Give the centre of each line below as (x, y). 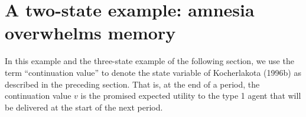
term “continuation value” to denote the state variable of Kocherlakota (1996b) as (153, 72)
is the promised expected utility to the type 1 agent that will (191, 96)
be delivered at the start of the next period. (84, 107)
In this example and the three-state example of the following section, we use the (149, 61)
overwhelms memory (90, 33)
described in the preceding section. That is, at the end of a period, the (132, 84)
